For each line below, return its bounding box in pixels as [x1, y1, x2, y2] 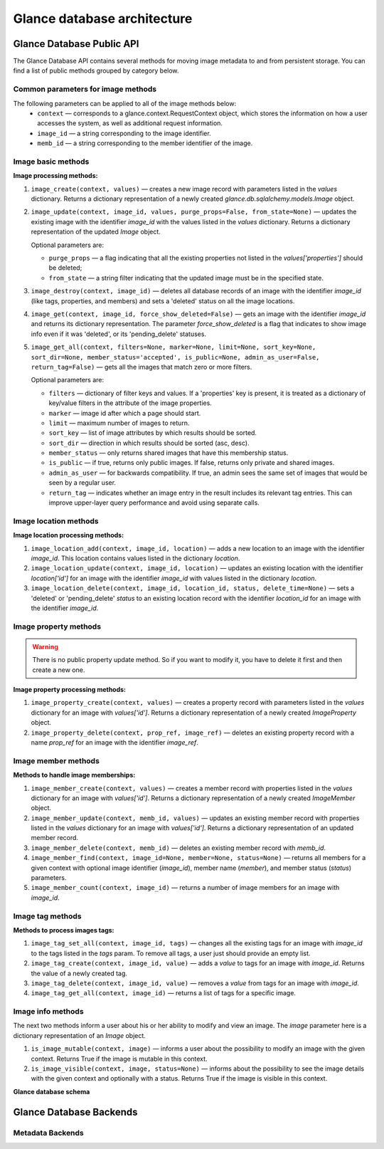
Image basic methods [13, 157, 90, 167]
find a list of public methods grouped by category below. [13, 66, 179, 75]
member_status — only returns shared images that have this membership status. [48, 448, 289, 457]
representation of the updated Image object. [31, 228, 161, 236]
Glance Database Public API [13, 38, 139, 50]
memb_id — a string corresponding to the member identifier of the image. [37, 139, 253, 147]
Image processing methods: [13, 172, 98, 180]
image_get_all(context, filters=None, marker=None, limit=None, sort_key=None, [31, 343, 316, 352]
